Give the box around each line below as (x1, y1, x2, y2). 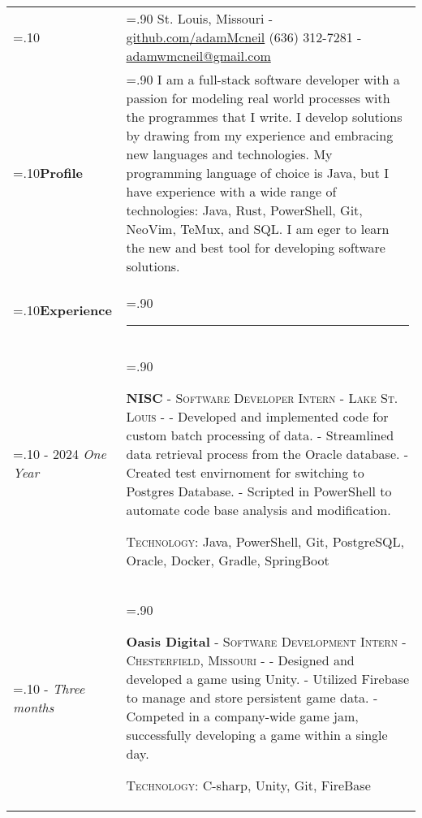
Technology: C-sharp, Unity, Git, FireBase (126, 776, 371, 794)
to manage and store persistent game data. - (126, 688, 378, 707)
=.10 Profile (13, 163, 84, 182)
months (13, 697, 54, 716)
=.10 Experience (13, 300, 112, 319)
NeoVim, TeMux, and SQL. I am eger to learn (126, 219, 390, 238)
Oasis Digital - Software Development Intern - (126, 632, 407, 651)
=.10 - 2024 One (13, 444, 106, 463)
